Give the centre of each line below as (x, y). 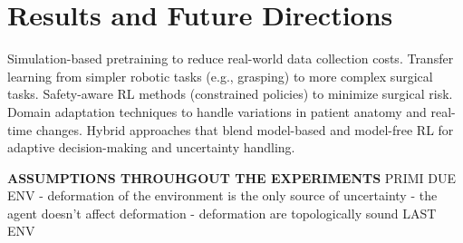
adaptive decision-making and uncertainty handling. (151, 147)
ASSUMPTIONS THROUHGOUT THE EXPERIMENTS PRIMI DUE (232, 177)
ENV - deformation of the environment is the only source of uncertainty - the (222, 195)
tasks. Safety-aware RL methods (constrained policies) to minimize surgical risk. (230, 94)
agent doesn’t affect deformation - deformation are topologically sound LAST (222, 213)
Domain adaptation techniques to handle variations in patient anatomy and (217, 111)
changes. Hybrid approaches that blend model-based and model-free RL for (245, 129)
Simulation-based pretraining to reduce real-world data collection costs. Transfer (231, 58)
